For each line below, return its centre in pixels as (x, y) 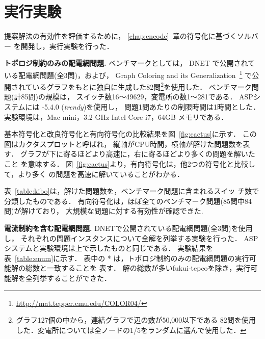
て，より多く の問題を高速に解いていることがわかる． (94, 174)
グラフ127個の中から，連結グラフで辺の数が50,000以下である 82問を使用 (136, 320)
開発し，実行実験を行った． (67, 46)
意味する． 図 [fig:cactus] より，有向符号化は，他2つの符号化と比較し (141, 163)
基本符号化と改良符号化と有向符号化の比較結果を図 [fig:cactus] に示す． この (130, 134)
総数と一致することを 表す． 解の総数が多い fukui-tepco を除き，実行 (138, 268)
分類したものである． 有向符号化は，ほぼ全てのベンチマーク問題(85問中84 (128, 201)
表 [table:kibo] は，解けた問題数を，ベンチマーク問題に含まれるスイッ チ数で (132, 191)
